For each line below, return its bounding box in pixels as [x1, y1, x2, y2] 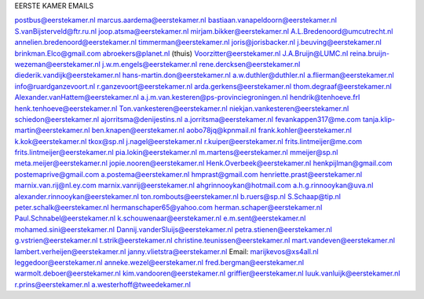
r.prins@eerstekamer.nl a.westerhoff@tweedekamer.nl [14, 279, 192, 289]
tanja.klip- [362, 114, 396, 124]
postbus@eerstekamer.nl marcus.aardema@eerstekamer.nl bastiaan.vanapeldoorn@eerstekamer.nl [14, 16, 338, 25]
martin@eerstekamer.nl [14, 126, 90, 135]
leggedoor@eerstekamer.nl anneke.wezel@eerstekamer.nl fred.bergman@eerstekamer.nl [14, 257, 305, 267]
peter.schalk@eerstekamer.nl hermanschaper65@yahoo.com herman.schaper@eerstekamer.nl [14, 203, 323, 212]
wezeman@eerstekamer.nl [14, 59, 101, 68]
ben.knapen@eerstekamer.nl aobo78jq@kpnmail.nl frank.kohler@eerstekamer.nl [91, 126, 353, 135]
